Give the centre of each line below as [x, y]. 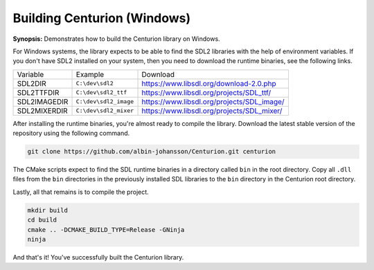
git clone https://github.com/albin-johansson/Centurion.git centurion [152, 152]
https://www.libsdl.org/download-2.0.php [209, 83]
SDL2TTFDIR [38, 92]
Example [90, 74]
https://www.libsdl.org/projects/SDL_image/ [213, 102]
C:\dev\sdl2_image [105, 101]
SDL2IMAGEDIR [43, 102]
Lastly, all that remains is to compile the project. [81, 192]
